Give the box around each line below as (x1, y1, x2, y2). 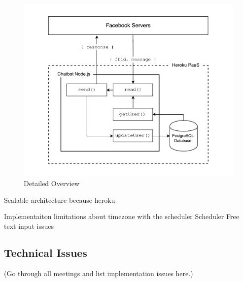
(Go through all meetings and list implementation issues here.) (4, 268, 193, 278)
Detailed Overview (24, 178, 80, 188)
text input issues (4, 220, 54, 231)
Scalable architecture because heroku (4, 194, 115, 205)
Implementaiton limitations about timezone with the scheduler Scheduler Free (4, 211, 239, 221)
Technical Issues (4, 245, 87, 260)
